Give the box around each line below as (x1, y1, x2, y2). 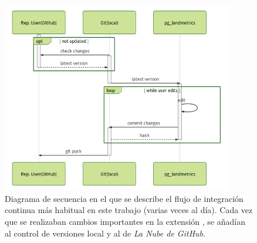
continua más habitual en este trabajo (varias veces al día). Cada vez (5, 204, 253, 216)
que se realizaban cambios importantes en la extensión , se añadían (5, 215, 245, 227)
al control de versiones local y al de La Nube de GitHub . (5, 227, 205, 239)
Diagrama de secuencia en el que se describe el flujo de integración (5, 192, 244, 204)
